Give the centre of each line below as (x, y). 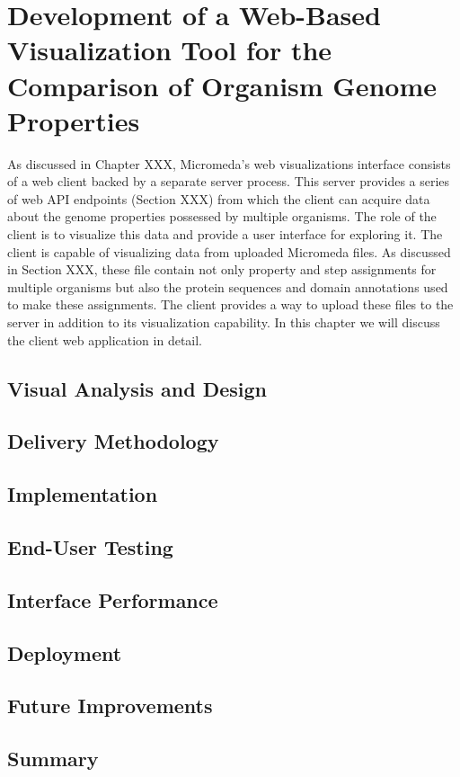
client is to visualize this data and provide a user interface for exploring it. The (225, 234)
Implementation (83, 494)
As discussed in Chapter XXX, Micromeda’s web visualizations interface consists (229, 163)
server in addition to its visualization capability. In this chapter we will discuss (224, 322)
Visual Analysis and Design (137, 388)
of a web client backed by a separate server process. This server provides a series (229, 181)
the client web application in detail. (105, 339)
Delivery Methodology (113, 441)
